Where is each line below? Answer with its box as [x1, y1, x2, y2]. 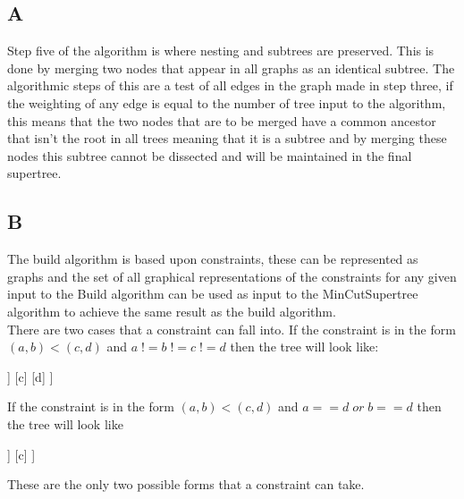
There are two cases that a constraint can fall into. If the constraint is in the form [7, 319, 456, 338]
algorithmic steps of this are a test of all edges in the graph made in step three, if [7, 76, 453, 95]
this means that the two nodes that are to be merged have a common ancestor [7, 111, 436, 130]
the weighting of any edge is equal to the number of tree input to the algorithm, [7, 93, 446, 112]
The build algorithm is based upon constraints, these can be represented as [7, 249, 418, 268]
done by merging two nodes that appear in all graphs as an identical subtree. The [7, 58, 455, 77]
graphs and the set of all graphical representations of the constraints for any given [7, 266, 457, 285]
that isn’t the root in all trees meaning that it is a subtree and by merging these [7, 129, 447, 148]
